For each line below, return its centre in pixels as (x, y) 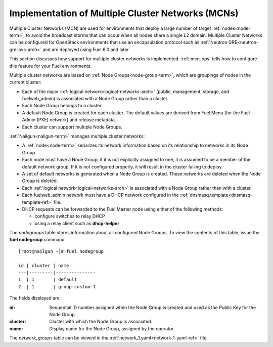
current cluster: (25, 82)
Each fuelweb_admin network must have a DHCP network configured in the (100, 195)
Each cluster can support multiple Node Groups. (72, 127)
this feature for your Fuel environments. (51, 66)
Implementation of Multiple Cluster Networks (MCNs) (124, 13)
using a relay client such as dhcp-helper (77, 223)
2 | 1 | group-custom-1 (57, 287)
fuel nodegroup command (37, 240)
